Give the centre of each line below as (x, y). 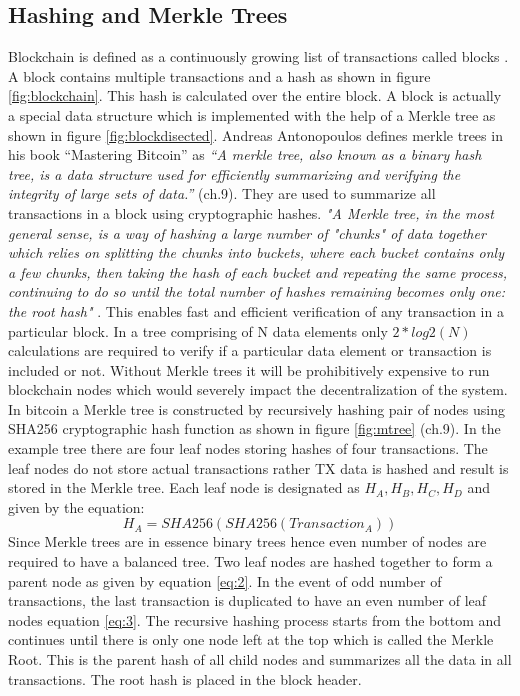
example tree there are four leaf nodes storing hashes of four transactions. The (248, 448)
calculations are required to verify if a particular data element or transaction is (250, 350)
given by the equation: (76, 506)
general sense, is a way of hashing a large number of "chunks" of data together (247, 232)
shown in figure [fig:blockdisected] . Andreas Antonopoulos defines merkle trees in (255, 134)
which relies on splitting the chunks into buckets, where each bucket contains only (256, 252)
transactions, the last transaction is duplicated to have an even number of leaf (247, 600)
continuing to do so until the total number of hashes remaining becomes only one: (257, 291)
